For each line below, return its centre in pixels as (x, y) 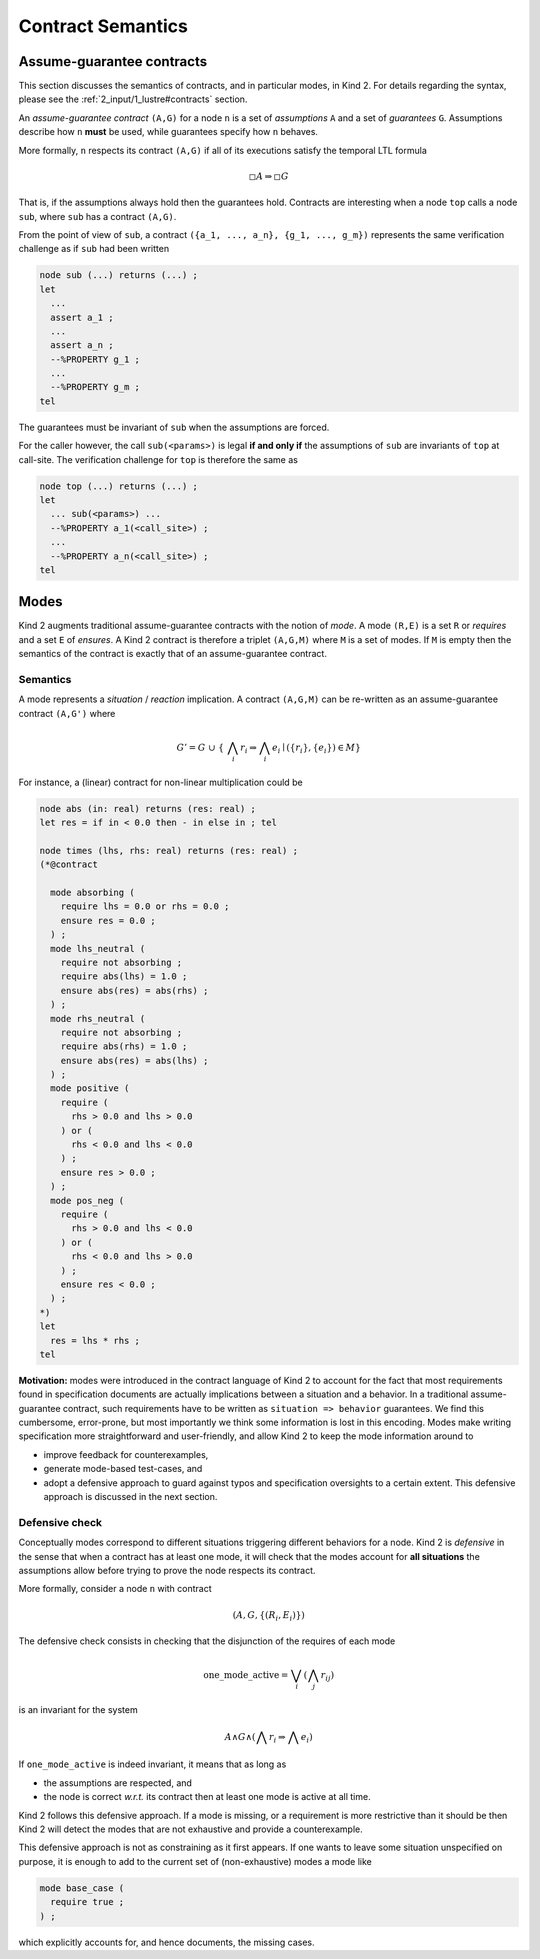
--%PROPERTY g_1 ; (95, 359)
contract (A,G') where (67, 713)
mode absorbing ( (92, 893)
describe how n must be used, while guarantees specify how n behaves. (168, 132)
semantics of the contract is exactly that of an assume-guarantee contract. (172, 654)
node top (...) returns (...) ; (119, 486)
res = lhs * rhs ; (95, 1340)
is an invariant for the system (78, 1709)
